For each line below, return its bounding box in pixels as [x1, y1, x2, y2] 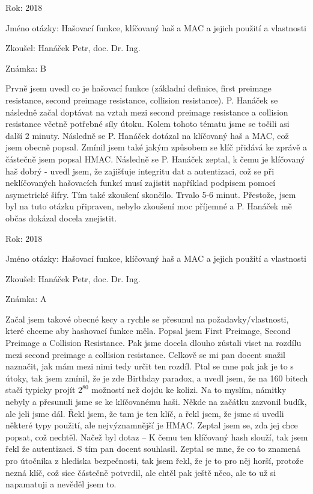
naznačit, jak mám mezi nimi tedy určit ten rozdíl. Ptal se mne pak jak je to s [5, 360, 294, 372]
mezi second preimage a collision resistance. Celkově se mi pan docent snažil [5, 348, 285, 360]
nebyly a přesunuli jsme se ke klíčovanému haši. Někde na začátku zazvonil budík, [5, 395, 307, 408]
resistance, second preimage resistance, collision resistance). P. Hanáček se [5, 93, 278, 106]
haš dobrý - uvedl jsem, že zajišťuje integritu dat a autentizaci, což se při [5, 164, 275, 177]
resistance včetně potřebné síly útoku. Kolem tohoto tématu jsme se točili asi [5, 117, 290, 130]
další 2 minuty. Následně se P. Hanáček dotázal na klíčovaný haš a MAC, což [5, 129, 289, 141]
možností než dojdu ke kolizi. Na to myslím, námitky [91, 383, 287, 396]
